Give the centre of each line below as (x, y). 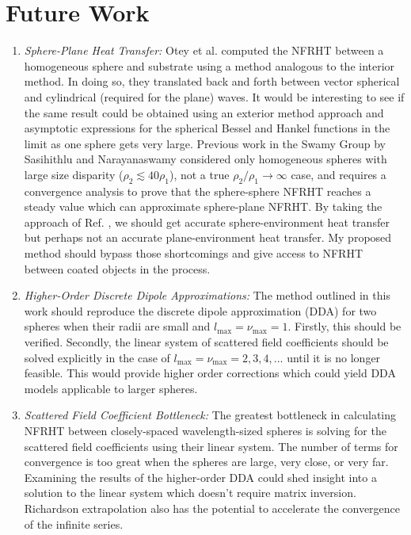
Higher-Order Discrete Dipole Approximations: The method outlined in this (207, 295)
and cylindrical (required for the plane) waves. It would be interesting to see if (214, 96)
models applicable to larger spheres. (111, 388)
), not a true (199, 174)
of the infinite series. (74, 524)
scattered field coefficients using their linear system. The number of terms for (211, 446)
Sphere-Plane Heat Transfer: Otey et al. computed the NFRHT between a (204, 50)
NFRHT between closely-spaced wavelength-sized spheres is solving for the (205, 430)
